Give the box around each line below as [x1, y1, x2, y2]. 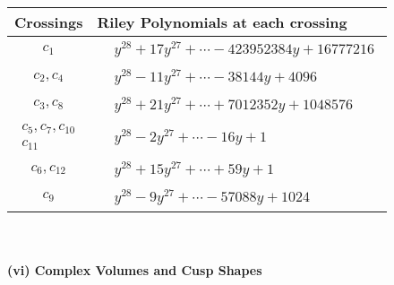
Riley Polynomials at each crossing [97, 12, 347, 32]
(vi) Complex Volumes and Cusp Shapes [7, 261, 262, 280]
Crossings [14, 12, 83, 32]
